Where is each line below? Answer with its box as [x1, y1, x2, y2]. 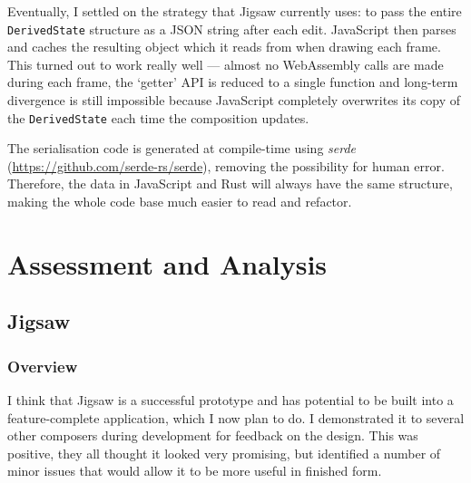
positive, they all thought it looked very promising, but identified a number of [7, 443, 441, 462]
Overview [7, 354, 78, 377]
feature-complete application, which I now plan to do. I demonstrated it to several [7, 408, 465, 427]
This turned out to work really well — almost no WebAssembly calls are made [7, 54, 444, 73]
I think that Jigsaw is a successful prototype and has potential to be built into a [7, 391, 454, 410]
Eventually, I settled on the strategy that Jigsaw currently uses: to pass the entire [7, 2, 462, 20]
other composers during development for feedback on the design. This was [7, 426, 418, 445]
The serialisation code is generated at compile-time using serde [7, 139, 357, 158]
